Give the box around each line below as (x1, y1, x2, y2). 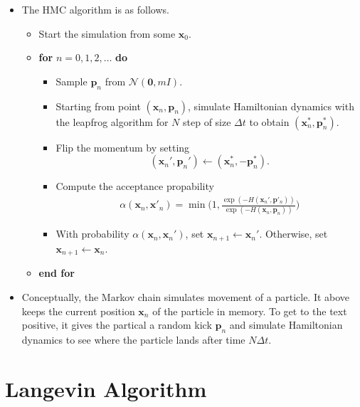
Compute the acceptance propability (55, 179, 214, 194)
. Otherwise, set (259, 226, 328, 241)
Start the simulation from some (38, 26, 176, 41)
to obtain (249, 114, 290, 129)
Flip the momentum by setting (55, 139, 190, 154)
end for (38, 265, 75, 280)
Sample (55, 73, 88, 88)
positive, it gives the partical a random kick (21, 317, 212, 332)
